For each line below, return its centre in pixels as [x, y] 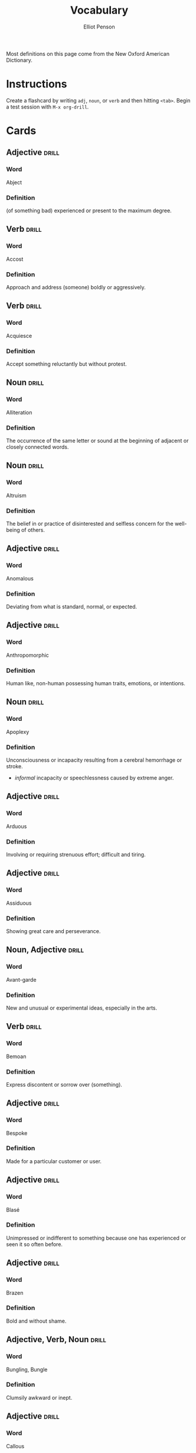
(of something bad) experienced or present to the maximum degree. [89, 210]
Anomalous [20, 578]
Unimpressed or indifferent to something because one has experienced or [96, 1238]
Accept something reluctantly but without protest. [66, 364]
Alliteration [19, 412]
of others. [33, 530]
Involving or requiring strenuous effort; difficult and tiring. [76, 854]
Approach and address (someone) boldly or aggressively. [76, 288]
